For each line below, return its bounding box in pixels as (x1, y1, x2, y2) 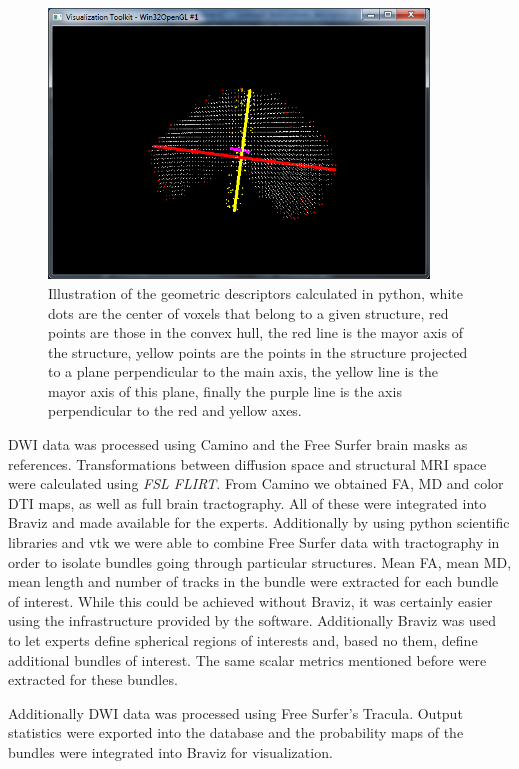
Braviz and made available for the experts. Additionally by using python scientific (8, 512, 510, 533)
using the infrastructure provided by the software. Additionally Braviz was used (8, 610, 497, 631)
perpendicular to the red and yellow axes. (48, 400, 302, 421)
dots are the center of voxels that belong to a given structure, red (48, 302, 449, 323)
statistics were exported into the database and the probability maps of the (8, 722, 464, 743)
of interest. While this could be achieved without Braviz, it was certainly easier (8, 590, 493, 611)
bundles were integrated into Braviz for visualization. (8, 741, 333, 762)
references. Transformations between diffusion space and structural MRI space (8, 453, 487, 474)
